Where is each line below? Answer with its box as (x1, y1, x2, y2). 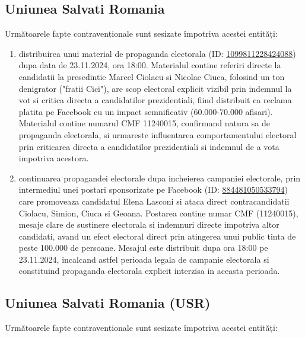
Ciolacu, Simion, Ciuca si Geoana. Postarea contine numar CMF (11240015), (18, 206, 298, 219)
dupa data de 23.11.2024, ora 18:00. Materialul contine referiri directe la (18, 59, 281, 71)
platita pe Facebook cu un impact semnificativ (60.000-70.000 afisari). (18, 105, 273, 117)
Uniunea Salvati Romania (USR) (5, 294, 211, 312)
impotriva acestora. (18, 152, 89, 164)
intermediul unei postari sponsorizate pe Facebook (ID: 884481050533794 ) (18, 183, 288, 196)
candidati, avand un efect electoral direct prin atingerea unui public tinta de (18, 229, 296, 242)
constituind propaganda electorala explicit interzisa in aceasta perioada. (18, 264, 280, 277)
